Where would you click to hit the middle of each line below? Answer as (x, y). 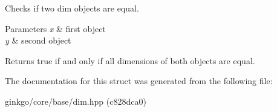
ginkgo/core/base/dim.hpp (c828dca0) (76, 101)
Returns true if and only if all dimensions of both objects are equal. (130, 60)
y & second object (38, 40)
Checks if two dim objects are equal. (72, 8)
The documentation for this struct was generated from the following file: (139, 81)
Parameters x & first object (55, 28)
